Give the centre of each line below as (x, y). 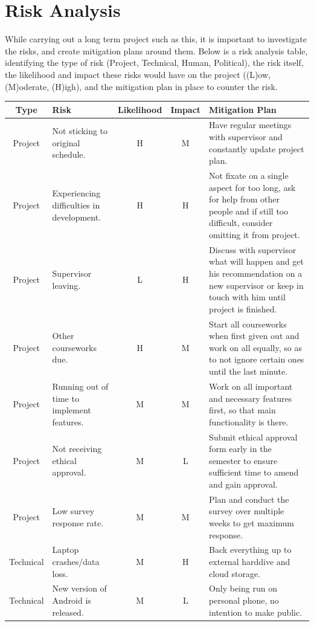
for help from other (244, 199)
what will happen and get (256, 261)
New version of (79, 588)
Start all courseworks (248, 324)
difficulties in (76, 205)
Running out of (80, 386)
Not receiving (77, 449)
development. (77, 217)
